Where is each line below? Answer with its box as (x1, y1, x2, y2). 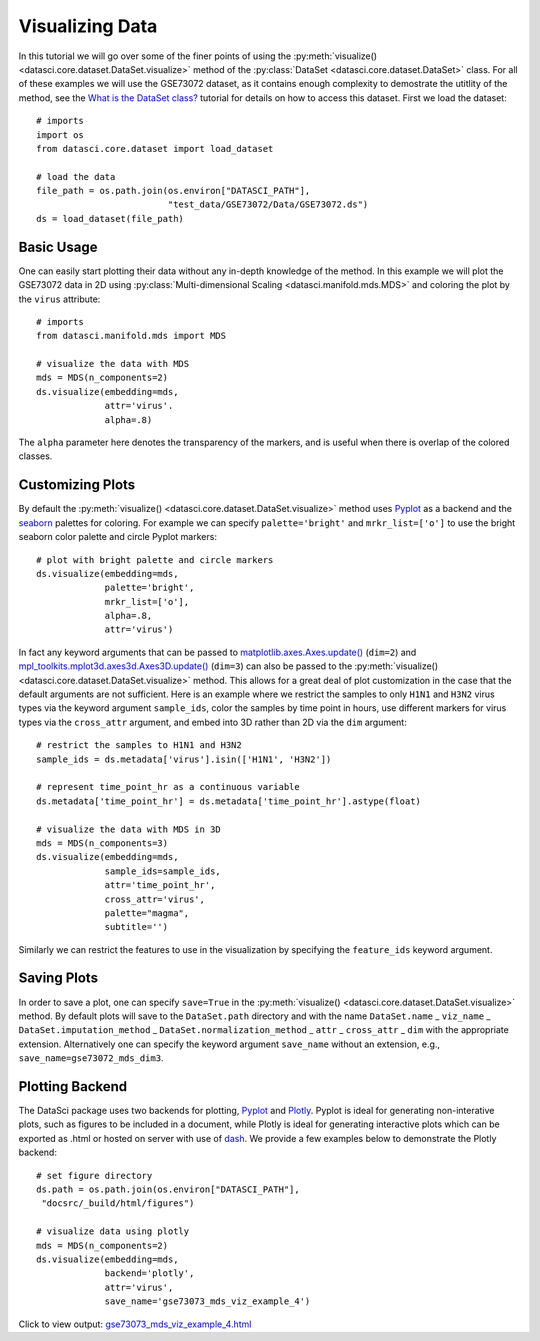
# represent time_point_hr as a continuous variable (36, 781, 300, 793)
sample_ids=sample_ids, (104, 865, 222, 877)
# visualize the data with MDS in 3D (36, 823, 222, 835)
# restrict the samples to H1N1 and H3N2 (36, 740, 242, 751)
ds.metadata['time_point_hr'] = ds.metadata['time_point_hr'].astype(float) (36, 795, 422, 807)
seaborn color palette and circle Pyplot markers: (18, 531, 217, 543)
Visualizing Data (18, 15, 158, 37)
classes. (18, 450, 53, 462)
